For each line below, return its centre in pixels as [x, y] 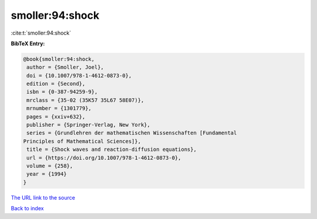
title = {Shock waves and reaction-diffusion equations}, [112, 149]
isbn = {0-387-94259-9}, [62, 92]
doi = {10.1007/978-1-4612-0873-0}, [79, 75]
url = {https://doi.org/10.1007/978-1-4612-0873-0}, [104, 158]
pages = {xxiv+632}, [56, 117]
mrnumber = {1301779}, [59, 108]
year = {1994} [47, 174]
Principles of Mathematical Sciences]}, [82, 141]
